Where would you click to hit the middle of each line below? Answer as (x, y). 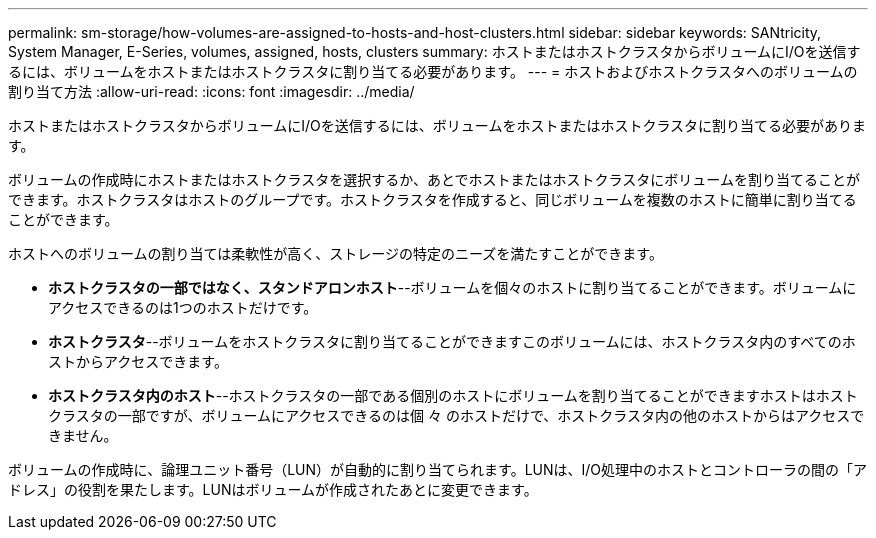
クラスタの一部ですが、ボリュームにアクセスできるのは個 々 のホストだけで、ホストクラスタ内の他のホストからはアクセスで (456, 415)
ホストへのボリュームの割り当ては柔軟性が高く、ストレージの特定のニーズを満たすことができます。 (335, 253)
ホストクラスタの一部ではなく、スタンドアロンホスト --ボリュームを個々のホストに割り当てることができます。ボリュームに (452, 287)
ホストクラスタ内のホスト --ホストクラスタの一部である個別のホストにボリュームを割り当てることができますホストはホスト (453, 395)
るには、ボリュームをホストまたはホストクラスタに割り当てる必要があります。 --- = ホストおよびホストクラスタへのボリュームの (433, 71)
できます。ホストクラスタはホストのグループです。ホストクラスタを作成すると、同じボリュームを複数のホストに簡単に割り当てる (432, 199)
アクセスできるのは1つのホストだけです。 (183, 307)
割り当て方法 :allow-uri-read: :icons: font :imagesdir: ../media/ (211, 91)
